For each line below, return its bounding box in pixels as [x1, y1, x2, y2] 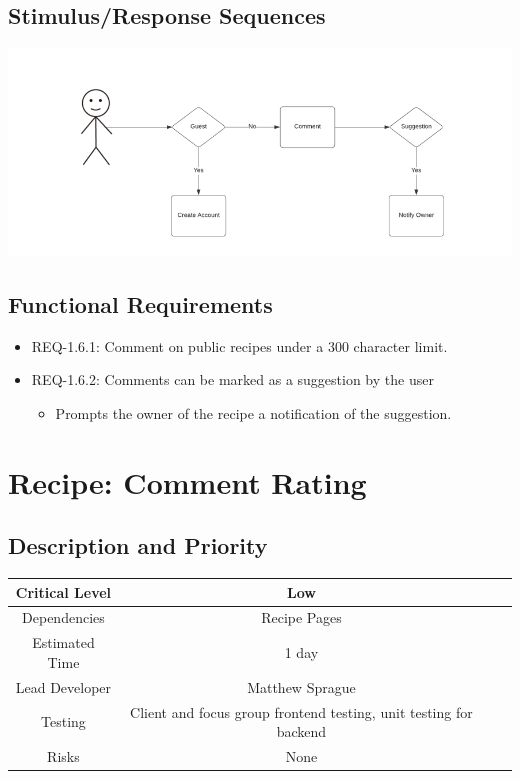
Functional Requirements [8, 288, 273, 319]
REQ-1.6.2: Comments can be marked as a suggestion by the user [31, 369, 434, 390]
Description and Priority [8, 530, 268, 561]
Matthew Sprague [247, 676, 356, 697]
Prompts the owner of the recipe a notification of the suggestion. [55, 402, 452, 423]
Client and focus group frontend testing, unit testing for [130, 701, 473, 722]
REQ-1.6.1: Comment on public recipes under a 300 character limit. [31, 335, 448, 356]
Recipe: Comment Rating [8, 461, 367, 502]
